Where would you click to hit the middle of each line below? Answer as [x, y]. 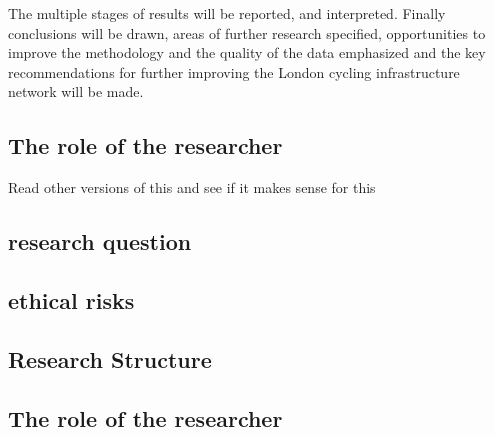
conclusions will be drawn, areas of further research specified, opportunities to [247, 32]
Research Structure [110, 358]
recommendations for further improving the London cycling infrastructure [234, 71]
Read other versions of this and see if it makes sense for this [192, 187]
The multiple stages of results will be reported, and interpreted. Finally [227, 13]
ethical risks [71, 299]
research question [100, 241]
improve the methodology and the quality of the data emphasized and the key [247, 52]
